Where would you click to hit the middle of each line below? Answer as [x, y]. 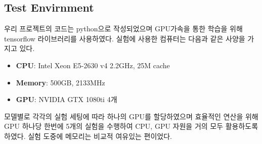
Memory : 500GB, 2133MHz [60, 82]
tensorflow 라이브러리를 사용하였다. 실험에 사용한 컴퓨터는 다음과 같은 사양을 [125, 38]
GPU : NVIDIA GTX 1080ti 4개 [67, 99]
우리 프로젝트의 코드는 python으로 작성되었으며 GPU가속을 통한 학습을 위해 [123, 29]
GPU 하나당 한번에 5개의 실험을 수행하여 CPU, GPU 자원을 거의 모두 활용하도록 [131, 126]
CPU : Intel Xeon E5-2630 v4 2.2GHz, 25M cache [93, 65]
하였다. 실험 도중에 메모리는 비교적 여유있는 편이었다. [88, 136]
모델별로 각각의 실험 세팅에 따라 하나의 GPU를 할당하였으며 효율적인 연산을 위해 [131, 116]
